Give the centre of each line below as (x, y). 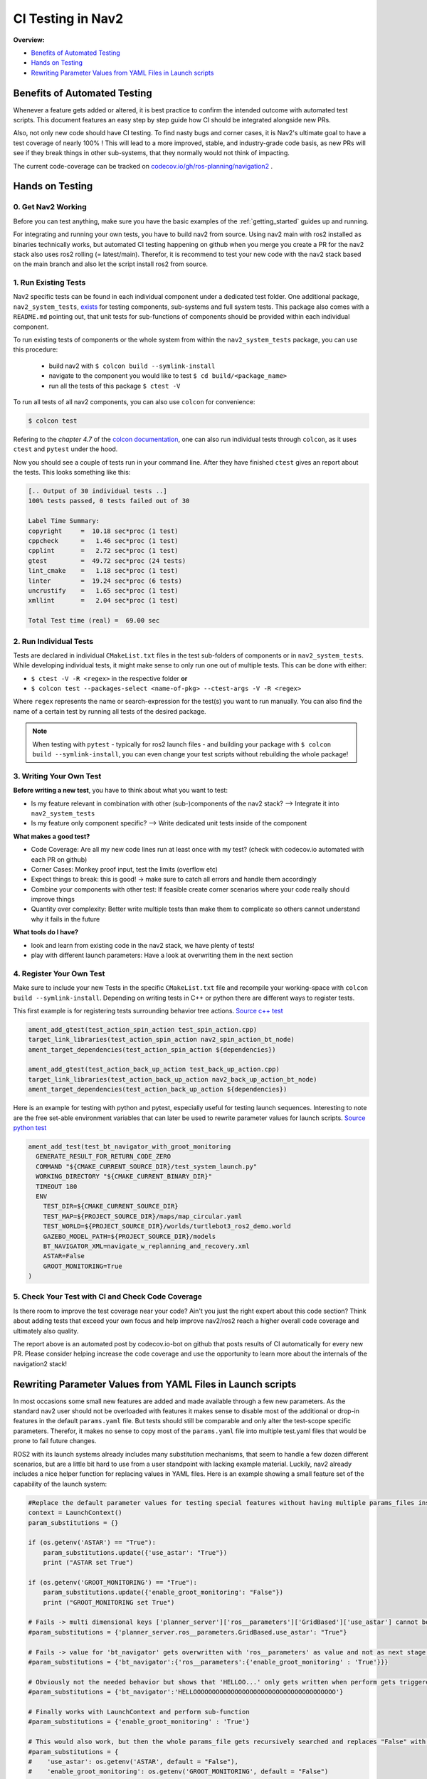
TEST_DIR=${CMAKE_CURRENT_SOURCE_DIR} (111, 1207)
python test (30, 1128)
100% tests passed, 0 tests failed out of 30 (109, 501)
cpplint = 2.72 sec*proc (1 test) (103, 551)
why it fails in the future (65, 919)
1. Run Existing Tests (49, 283)
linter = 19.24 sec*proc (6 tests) (105, 581)
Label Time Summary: (64, 521)
